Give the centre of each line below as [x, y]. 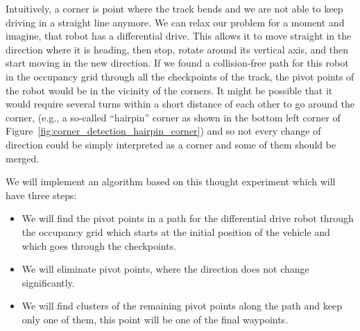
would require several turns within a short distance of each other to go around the [180, 104]
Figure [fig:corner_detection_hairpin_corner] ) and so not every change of [163, 131]
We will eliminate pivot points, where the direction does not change [165, 269]
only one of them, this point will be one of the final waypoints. [155, 319]
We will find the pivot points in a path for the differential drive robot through [188, 218]
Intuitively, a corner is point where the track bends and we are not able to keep [174, 8]
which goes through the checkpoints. [99, 245]
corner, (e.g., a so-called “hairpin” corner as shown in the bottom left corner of [173, 117]
